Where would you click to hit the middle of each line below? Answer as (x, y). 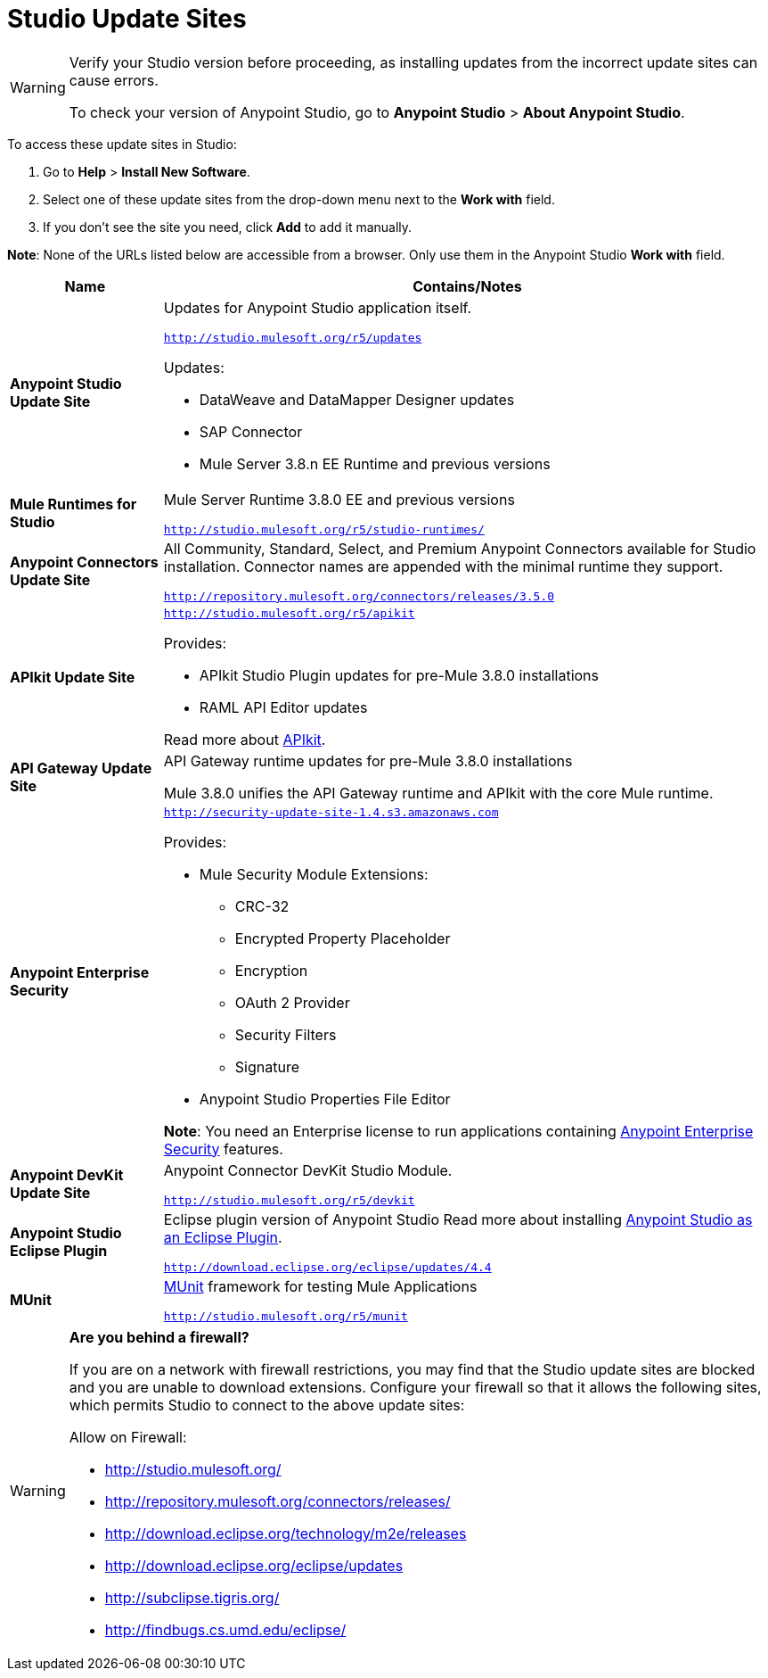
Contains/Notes (467, 286)
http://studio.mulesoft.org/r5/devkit (289, 1200)
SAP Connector (251, 431)
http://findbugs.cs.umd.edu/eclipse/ (225, 1629)
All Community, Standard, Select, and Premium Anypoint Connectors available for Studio (460, 548)
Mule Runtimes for (74, 504)
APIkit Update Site (73, 678)
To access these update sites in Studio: (122, 144)
